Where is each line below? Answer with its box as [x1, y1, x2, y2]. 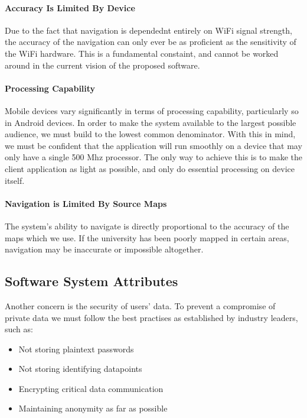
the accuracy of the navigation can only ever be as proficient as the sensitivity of [5, 35, 296, 48]
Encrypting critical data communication [18, 382, 164, 394]
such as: [5, 323, 33, 335]
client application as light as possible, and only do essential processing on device [5, 162, 295, 174]
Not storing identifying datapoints [18, 362, 142, 375]
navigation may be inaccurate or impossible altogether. [5, 243, 204, 255]
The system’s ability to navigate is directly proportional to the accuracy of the [5, 219, 289, 232]
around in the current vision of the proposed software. [5, 59, 200, 71]
